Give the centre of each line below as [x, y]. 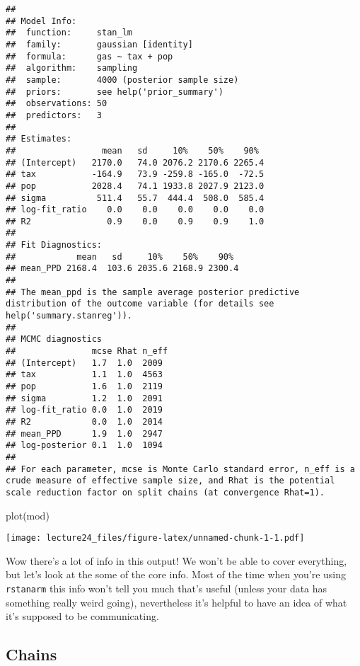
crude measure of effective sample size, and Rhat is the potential [170, 481]
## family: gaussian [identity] [99, 44]
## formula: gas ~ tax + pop [89, 56]
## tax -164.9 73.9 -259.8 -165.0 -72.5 [135, 174]
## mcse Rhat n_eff [87, 351]
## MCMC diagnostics [54, 339]
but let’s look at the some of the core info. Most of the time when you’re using [176, 574]
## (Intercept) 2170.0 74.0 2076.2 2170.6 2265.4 [135, 162]
